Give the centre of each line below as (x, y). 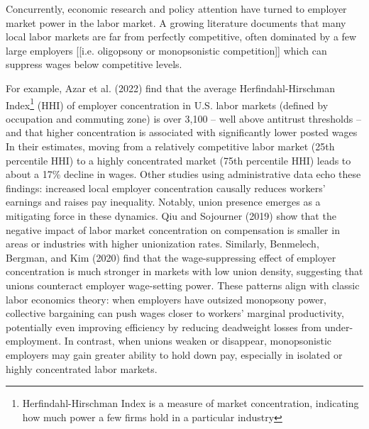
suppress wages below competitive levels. (94, 64)
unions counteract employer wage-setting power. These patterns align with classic (183, 285)
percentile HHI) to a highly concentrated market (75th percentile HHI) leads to (178, 160)
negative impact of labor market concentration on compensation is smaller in (173, 229)
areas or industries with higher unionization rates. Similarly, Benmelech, (163, 244)
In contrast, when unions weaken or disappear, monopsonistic (198, 341)
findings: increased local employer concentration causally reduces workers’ (166, 188)
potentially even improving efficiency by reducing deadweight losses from (164, 327)
